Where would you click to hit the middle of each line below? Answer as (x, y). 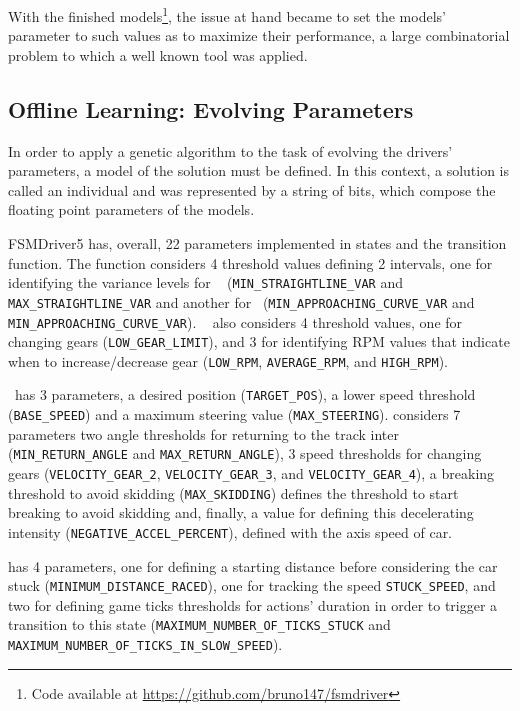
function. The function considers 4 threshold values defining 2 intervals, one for (250, 262)
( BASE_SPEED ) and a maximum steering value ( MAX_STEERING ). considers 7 (234, 414)
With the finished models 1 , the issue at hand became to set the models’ (227, 14)
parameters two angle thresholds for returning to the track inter (203, 433)
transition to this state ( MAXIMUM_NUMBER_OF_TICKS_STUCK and (199, 624)
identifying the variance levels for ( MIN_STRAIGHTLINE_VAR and (205, 282)
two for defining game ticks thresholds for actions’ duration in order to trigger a (253, 604)
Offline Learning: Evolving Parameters (211, 108)
